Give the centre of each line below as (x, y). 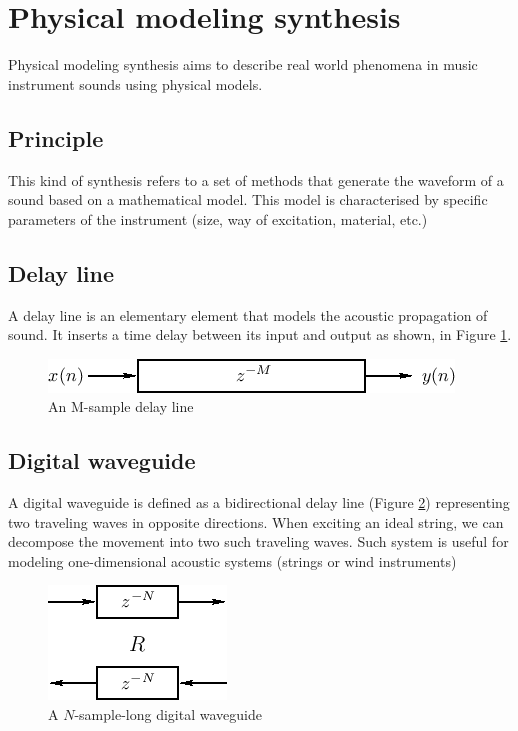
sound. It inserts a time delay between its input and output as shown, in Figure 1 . (260, 334)
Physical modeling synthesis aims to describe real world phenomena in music (243, 64)
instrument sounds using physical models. (135, 83)
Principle (56, 137)
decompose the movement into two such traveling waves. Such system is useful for (258, 541)
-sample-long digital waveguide (168, 714)
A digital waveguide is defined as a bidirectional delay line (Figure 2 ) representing (259, 502)
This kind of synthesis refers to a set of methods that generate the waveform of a (256, 179)
